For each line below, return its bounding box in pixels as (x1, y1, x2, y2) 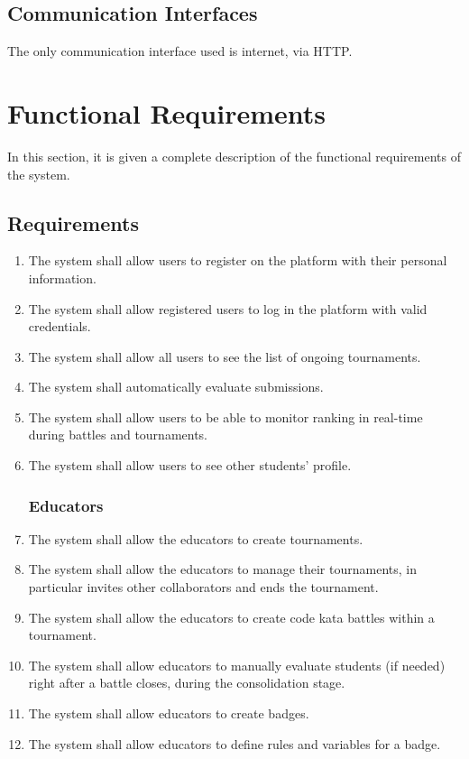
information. (28, 268, 97, 287)
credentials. (28, 317, 91, 336)
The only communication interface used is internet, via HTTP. (7, 42, 353, 60)
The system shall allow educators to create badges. (28, 704, 309, 723)
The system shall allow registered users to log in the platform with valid (28, 299, 428, 318)
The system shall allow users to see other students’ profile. (28, 456, 352, 475)
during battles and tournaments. (28, 425, 208, 444)
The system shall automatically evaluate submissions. (28, 377, 324, 396)
